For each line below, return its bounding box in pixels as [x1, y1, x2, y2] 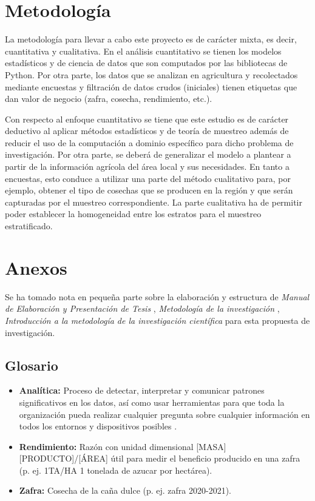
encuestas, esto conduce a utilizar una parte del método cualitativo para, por [5, 172, 291, 184]
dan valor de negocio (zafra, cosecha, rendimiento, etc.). [5, 92, 212, 105]
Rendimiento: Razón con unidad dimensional [19, 440, 194, 452]
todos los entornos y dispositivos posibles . [19, 420, 177, 432]
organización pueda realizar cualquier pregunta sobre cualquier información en [19, 408, 310, 420]
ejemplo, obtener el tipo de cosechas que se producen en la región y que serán [5, 184, 293, 197]
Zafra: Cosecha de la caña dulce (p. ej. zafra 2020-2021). [19, 484, 232, 497]
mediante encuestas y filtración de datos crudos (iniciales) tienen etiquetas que [5, 80, 297, 93]
